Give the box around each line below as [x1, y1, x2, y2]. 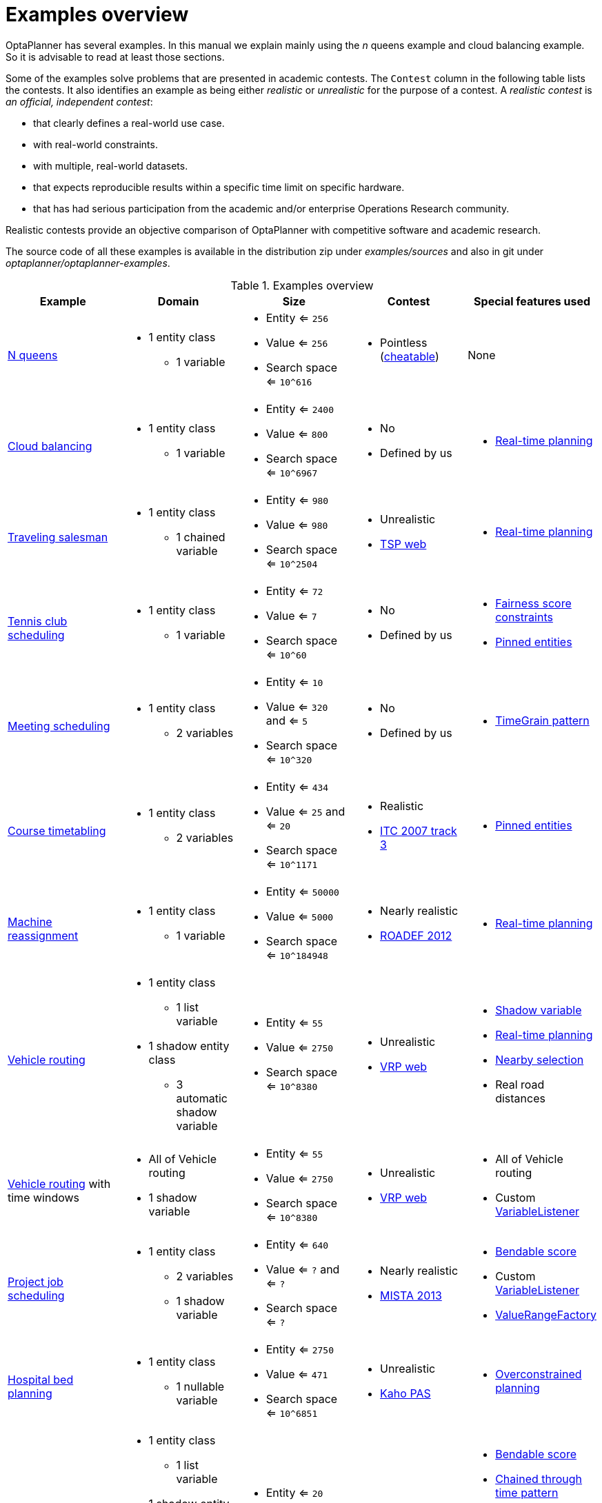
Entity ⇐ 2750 [265, 1342, 334, 1356]
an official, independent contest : [6, 95, 153, 108]
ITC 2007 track [380, 823, 457, 838]
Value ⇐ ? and [265, 1262, 340, 1276]
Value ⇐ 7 [265, 608, 317, 623]
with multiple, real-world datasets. [33, 159, 188, 172]
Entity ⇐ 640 [265, 1237, 329, 1251]
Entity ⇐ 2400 [265, 401, 334, 416]
